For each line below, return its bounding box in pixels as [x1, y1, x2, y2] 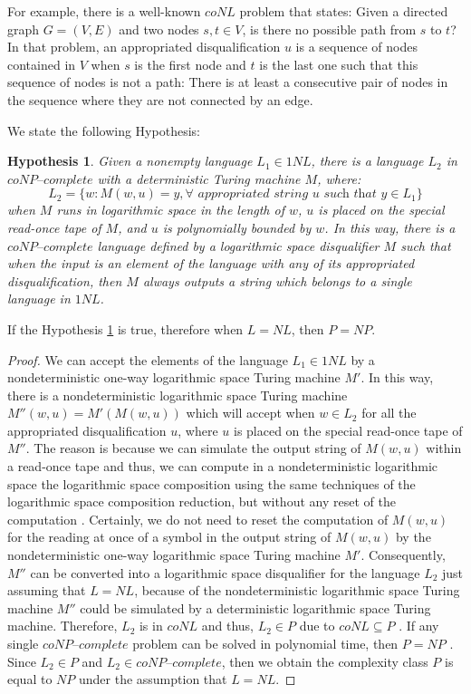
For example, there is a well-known [7, 2, 201, 20]
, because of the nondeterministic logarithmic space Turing [134, 581, 460, 600]
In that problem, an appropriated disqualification [7, 37, 281, 56]
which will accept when [186, 403, 315, 422]
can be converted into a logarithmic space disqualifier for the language [30, 563, 420, 582]
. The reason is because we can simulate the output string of [25, 439, 361, 458]
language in [7, 289, 71, 308]
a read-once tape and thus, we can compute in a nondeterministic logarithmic [7, 457, 438, 476]
